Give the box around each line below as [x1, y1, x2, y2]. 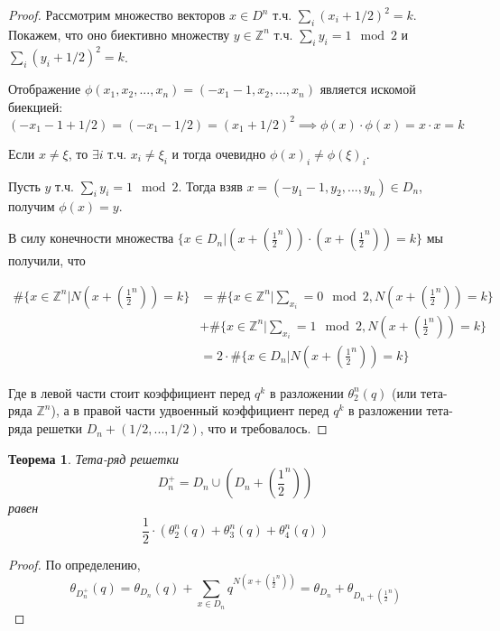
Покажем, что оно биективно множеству [8, 24, 230, 43]
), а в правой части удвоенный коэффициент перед [51, 401, 329, 420]
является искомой [319, 79, 416, 98]
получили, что [8, 251, 86, 270]
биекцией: [8, 97, 63, 116]
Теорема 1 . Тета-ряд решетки [8, 449, 179, 468]
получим [8, 196, 55, 215]
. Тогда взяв [178, 176, 243, 195]
